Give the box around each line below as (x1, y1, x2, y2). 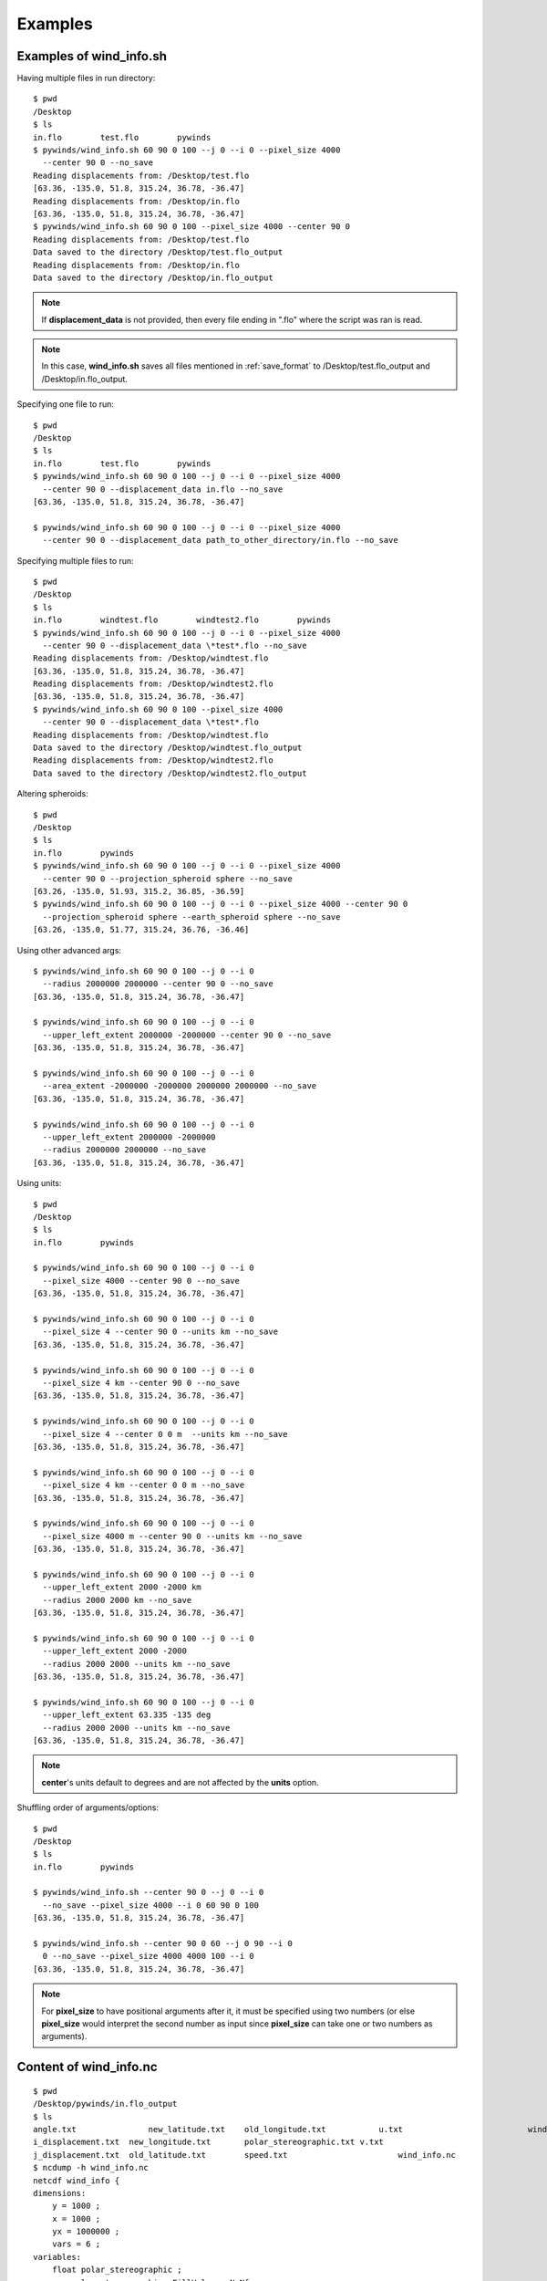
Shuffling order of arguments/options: (16, 1802, 160, 1813)
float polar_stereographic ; (51, 2265, 182, 2276)
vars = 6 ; (51, 2239, 101, 2249)
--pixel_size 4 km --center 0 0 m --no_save (42, 1480, 245, 1491)
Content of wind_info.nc (16, 2059, 158, 2075)
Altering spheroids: (16, 788, 88, 799)
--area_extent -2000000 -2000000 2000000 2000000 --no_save (42, 1081, 317, 1091)
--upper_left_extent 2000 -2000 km (42, 1582, 202, 1592)
